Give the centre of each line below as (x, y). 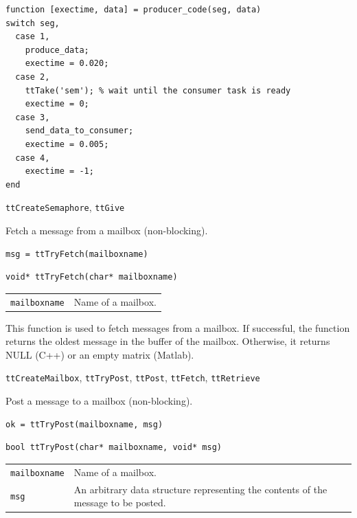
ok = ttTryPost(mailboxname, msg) (84, 424)
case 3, (33, 117)
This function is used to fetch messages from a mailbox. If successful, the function (178, 327)
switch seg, (33, 23)
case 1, (33, 37)
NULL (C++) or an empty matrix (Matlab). (100, 354)
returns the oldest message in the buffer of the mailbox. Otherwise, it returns (168, 341)
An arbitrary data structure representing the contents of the (200, 489)
